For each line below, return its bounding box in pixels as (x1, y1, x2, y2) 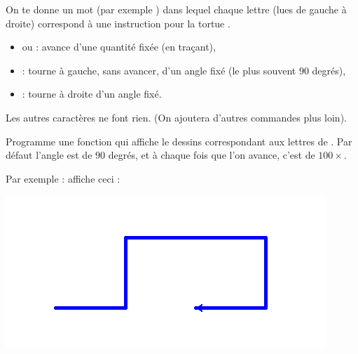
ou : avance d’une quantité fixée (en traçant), (22, 39, 216, 54)
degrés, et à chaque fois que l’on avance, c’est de (108, 147, 315, 162)
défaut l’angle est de (6, 147, 92, 162)
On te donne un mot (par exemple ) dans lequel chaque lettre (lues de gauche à (6, 2, 347, 16)
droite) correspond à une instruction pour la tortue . (6, 15, 230, 30)
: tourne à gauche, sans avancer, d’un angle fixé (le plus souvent (22, 63, 296, 77)
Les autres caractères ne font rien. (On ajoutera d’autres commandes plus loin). (6, 110, 347, 124)
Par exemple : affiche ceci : (6, 171, 121, 185)
